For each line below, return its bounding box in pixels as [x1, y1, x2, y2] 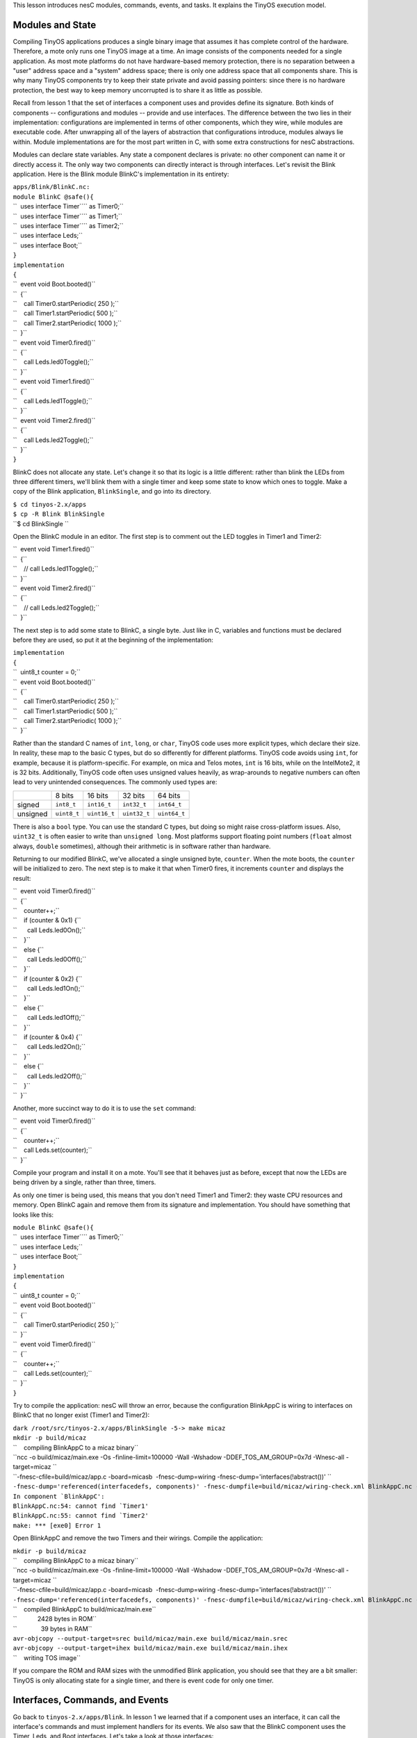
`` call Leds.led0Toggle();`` [13, 358, 94, 366]
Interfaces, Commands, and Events [13, 1694, 169, 1706]
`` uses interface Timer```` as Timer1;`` [13, 212, 123, 220]
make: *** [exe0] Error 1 [13, 1521, 101, 1529]
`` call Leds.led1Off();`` [13, 1014, 85, 1022]
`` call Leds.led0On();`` [13, 925, 86, 934]
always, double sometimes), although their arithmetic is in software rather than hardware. [13, 842, 271, 850]
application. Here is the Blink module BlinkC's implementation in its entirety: [13, 170, 229, 178]
